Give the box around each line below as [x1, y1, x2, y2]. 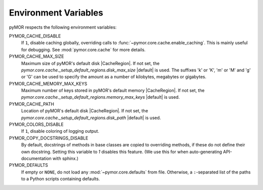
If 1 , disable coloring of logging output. [21, 128, 99, 134]
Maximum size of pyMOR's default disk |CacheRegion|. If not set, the [21, 60, 160, 66]
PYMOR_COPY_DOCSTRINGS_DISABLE [9, 135, 89, 141]
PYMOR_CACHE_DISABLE [9, 33, 61, 39]
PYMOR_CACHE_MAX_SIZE [9, 53, 64, 59]
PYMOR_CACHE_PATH [9, 101, 55, 107]
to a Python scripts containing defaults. [21, 176, 100, 182]
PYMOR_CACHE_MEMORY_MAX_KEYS [9, 81, 88, 86]
